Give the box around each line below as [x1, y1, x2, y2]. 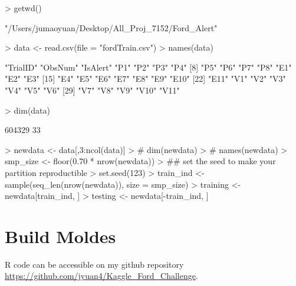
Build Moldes [5, 224, 116, 248]
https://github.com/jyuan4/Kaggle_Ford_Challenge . [5, 270, 198, 282]
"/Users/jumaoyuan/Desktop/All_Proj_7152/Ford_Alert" [5, 21, 218, 34]
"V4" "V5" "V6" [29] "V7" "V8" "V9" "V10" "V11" [5, 84, 180, 96]
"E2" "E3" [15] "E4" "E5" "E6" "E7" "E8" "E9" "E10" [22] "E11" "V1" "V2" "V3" [5, 72, 286, 85]
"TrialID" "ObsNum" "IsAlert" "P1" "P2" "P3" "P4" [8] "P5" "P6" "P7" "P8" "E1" [5, 61, 292, 73]
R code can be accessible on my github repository [5, 258, 184, 270]
